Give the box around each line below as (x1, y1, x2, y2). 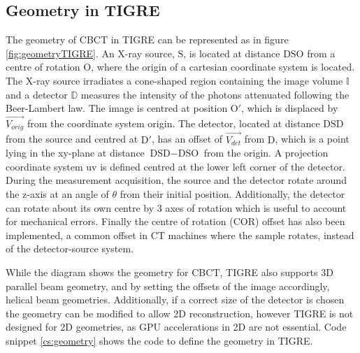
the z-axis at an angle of (6, 187, 109, 201)
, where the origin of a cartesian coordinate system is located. (91, 59, 355, 74)
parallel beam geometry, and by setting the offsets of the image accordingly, (6, 278, 330, 293)
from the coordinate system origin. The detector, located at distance (27, 115, 320, 130)
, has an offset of (151, 131, 223, 146)
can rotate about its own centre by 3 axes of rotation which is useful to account (6, 200, 347, 215)
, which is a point (275, 131, 350, 146)
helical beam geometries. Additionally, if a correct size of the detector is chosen (6, 292, 345, 307)
